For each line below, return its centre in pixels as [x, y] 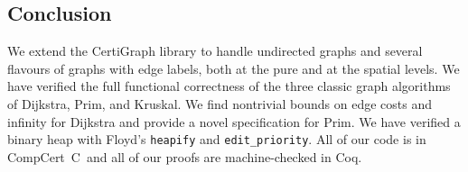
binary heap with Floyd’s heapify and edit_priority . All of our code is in [217, 139]
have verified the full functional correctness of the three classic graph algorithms [229, 86]
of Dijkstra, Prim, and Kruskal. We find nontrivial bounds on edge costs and [220, 103]
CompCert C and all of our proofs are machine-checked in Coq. [185, 156]
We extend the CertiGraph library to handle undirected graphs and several [215, 51]
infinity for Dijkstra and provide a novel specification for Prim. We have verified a [234, 121]
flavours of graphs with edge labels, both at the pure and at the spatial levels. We [234, 68]
